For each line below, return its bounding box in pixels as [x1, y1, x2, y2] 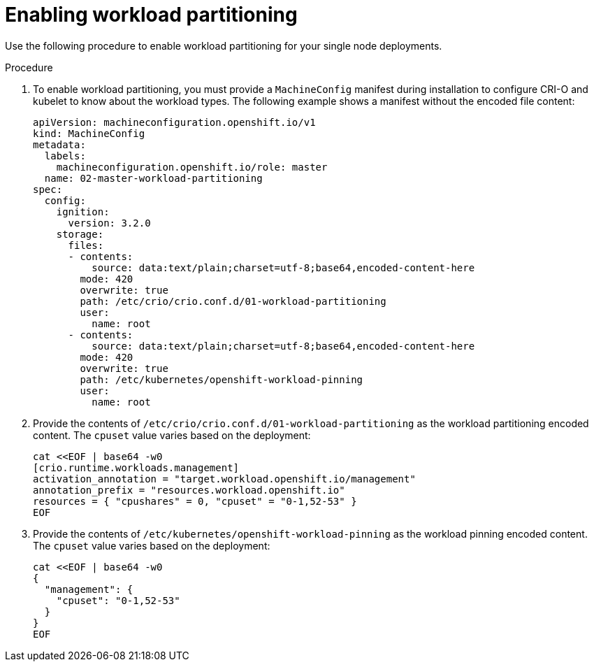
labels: [44, 150, 86, 162]
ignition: [56, 206, 110, 217]
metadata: [33, 138, 86, 150]
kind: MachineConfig [33, 127, 145, 139]
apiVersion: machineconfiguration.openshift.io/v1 [33, 116, 316, 128]
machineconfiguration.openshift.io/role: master [56, 161, 328, 173]
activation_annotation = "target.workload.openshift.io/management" [33, 473, 416, 485]
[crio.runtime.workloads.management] [33, 461, 240, 473]
